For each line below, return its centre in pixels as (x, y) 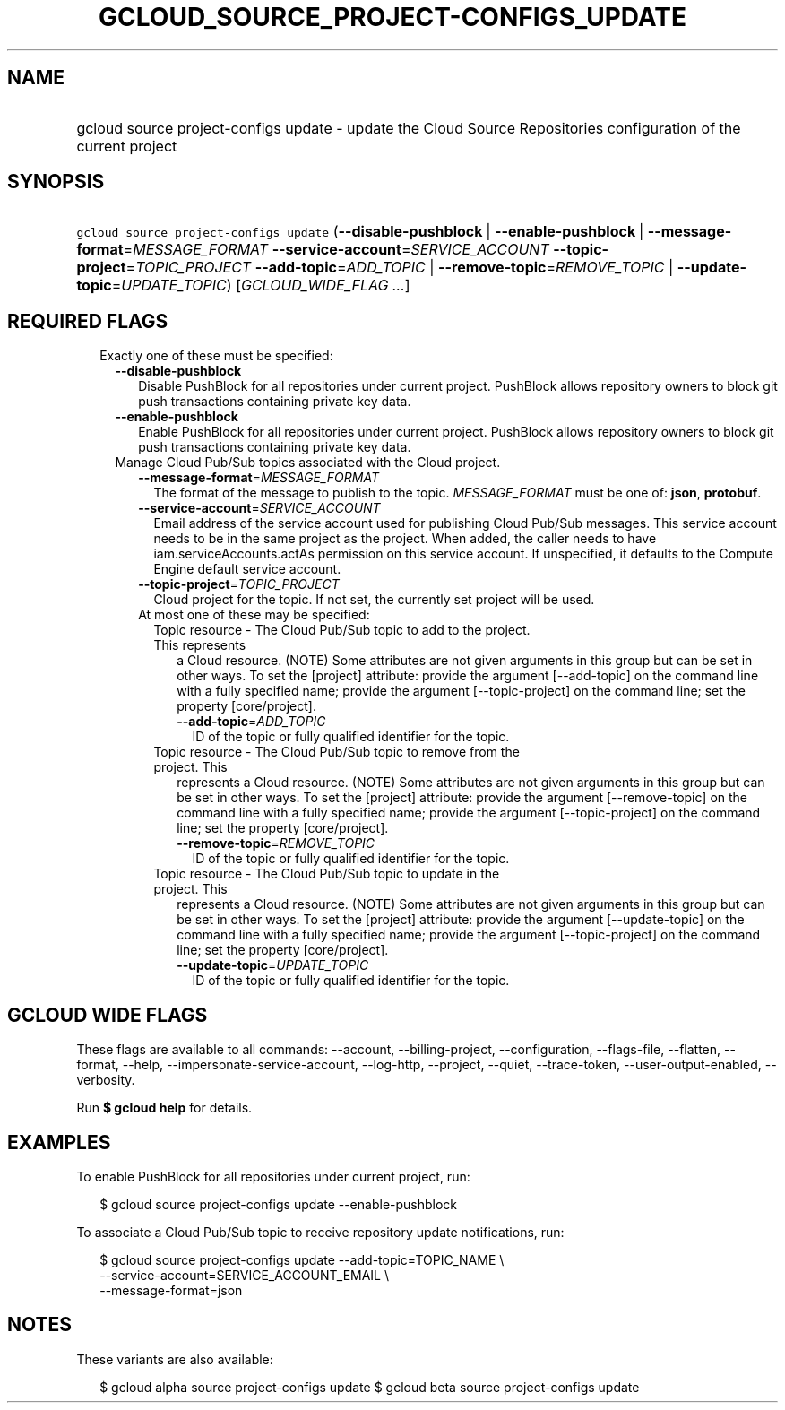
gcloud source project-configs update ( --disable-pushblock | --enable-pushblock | (360, 232)
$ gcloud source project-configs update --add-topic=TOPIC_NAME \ (302, 1259)
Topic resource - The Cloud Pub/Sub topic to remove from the (336, 752)
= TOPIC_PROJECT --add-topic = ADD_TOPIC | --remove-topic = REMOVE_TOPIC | (400, 268)
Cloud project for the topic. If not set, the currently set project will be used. (374, 600)
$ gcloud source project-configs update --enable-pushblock (279, 1204)
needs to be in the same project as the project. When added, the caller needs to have (405, 539)
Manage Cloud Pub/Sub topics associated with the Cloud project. (308, 463)
